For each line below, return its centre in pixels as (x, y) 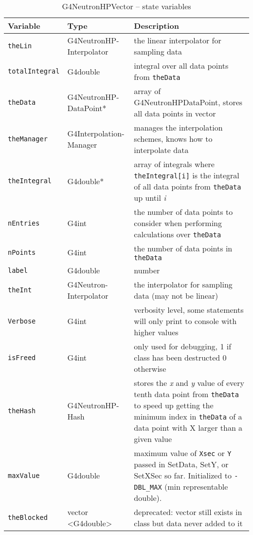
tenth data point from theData (186, 394)
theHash (22, 411)
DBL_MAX (148, 487)
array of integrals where (174, 164)
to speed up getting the (174, 405)
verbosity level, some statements (189, 310)
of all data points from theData (188, 186)
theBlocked (28, 517)
